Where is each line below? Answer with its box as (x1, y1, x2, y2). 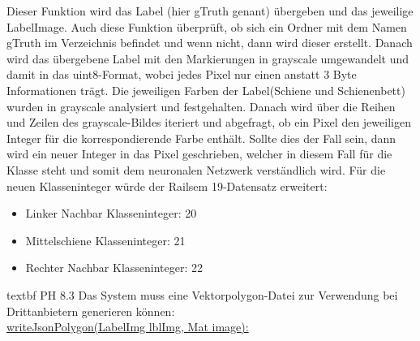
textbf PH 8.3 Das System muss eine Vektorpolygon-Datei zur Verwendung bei (6, 286, 398, 303)
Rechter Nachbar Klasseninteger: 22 (25, 259, 204, 276)
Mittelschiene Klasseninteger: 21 (25, 231, 186, 248)
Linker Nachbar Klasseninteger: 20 (25, 205, 197, 222)
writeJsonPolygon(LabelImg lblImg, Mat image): (6, 318, 249, 335)
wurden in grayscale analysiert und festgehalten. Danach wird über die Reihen (6, 97, 396, 114)
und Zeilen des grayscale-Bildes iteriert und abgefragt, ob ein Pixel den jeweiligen (6, 114, 411, 131)
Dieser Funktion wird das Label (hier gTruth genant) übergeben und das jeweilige (6, 2, 414, 19)
